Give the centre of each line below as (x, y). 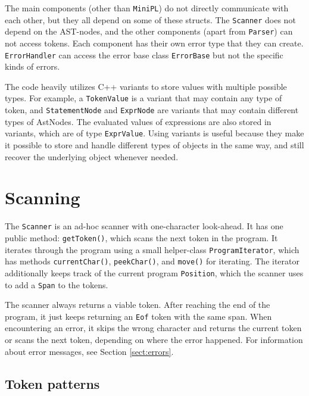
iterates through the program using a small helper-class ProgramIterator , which (152, 249)
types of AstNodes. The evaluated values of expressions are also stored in (138, 121)
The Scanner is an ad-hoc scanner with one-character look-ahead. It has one (144, 226)
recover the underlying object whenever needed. (92, 156)
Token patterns (52, 383)
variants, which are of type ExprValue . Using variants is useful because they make (154, 133)
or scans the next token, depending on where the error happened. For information (154, 340)
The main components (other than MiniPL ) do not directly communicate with (147, 8)
